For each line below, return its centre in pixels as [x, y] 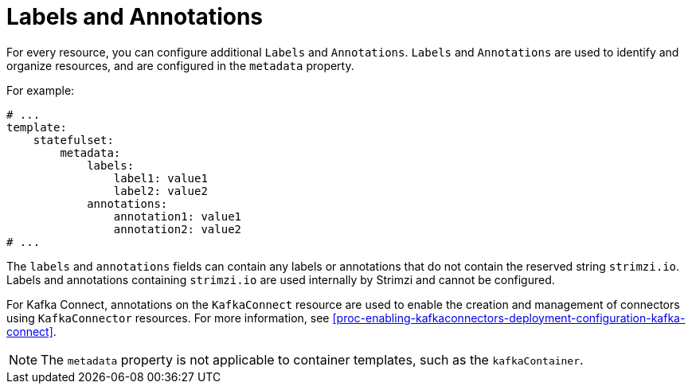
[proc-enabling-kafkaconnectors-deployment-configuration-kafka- [509, 318]
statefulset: [73, 140]
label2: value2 [160, 191]
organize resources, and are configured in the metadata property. [180, 65]
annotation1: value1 [178, 216]
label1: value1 [160, 178]
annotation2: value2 [178, 229]
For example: [41, 90]
